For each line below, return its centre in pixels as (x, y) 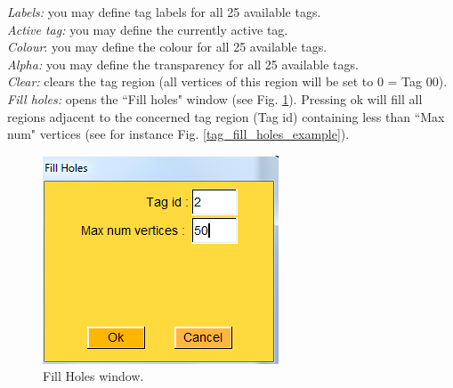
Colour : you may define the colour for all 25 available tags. (167, 47)
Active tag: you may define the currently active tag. (148, 29)
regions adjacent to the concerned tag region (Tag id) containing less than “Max (226, 116)
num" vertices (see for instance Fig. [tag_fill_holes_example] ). (178, 134)
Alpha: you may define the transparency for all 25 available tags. (183, 64)
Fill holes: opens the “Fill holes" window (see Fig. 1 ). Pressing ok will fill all (215, 98)
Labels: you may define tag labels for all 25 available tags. (164, 12)
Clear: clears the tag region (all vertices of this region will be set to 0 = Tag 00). (227, 81)
